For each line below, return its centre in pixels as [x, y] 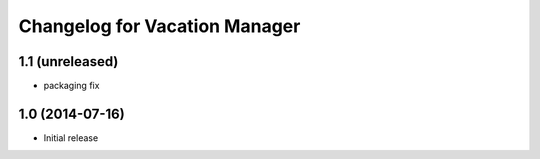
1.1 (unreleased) [68, 61]
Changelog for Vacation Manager [159, 26]
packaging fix [71, 86]
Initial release [71, 137]
